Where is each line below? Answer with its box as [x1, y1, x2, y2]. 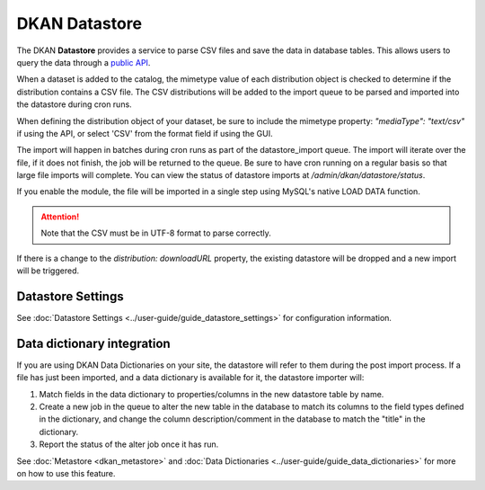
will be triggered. [16, 265, 80, 276]
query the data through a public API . [16, 57, 151, 67]
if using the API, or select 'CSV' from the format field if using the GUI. [16, 128, 273, 138]
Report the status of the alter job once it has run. [39, 439, 219, 450]
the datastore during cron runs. [16, 99, 132, 110]
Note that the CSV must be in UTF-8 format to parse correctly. [40, 227, 271, 238]
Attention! [40, 211, 80, 222]
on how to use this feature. [16, 468, 116, 478]
